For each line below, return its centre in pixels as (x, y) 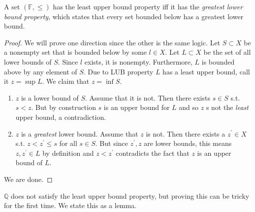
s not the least (227, 107)
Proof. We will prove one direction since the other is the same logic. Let (112, 42)
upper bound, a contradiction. (61, 117)
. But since (112, 143)
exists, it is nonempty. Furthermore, (138, 61)
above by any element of (41, 71)
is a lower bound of (50, 97)
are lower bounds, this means (188, 143)
